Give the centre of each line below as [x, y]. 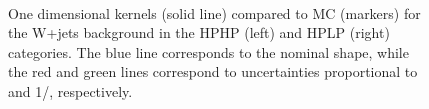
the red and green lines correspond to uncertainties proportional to [213, 71]
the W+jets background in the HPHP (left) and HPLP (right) [199, 32]
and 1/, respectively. [70, 90]
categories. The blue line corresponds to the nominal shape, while [208, 51]
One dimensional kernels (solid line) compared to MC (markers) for [214, 12]
